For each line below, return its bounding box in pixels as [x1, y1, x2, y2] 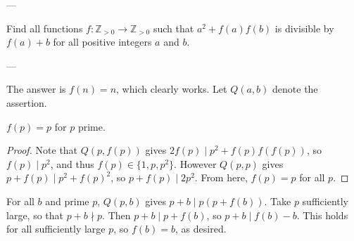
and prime [45, 193, 89, 208]
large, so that [6, 207, 64, 222]
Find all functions [6, 20, 83, 35]
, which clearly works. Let [116, 82, 227, 96]
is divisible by [274, 20, 334, 35]
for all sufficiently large [6, 221, 106, 236]
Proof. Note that [6, 143, 78, 157]
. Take [264, 193, 291, 208]
